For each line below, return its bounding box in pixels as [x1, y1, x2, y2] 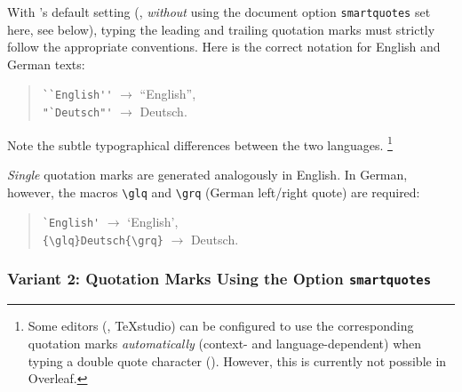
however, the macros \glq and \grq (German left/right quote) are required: [7, 182, 420, 201]
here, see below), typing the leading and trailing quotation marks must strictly [7, 20, 435, 38]
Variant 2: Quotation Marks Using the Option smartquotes [7, 268, 432, 290]
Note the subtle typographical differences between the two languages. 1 [7, 132, 393, 154]
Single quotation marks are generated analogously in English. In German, [7, 165, 408, 183]
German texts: [7, 54, 85, 73]
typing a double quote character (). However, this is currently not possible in [28, 351, 447, 370]
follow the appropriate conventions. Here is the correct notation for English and [7, 37, 441, 56]
